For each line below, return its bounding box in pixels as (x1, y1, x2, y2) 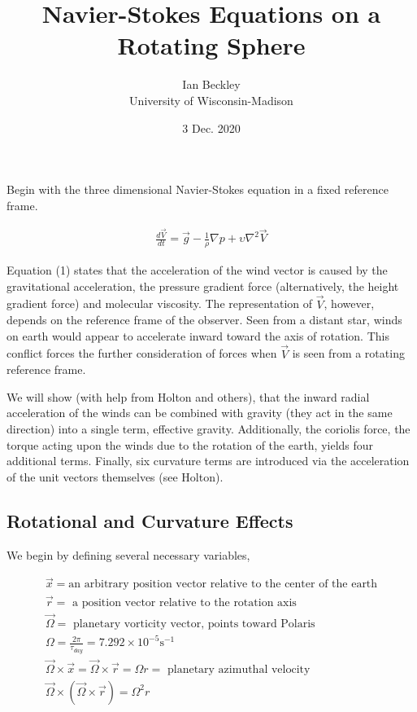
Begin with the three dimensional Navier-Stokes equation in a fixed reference (7, 181, 389, 198)
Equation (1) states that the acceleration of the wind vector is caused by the (7, 262, 388, 279)
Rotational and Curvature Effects (7, 508, 293, 533)
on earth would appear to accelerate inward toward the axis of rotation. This (7, 327, 389, 344)
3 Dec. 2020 (182, 119, 241, 136)
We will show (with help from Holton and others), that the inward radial (7, 388, 370, 405)
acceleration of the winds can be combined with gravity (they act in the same (7, 404, 393, 421)
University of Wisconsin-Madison (129, 91, 293, 108)
